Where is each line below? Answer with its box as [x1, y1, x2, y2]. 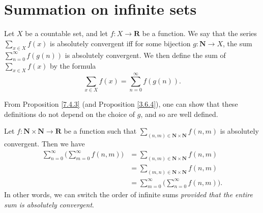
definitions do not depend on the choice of [4, 108, 135, 119]
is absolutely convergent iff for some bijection [50, 38, 191, 48]
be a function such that [64, 126, 137, 136]
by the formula [50, 60, 96, 71]
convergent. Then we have [4, 138, 85, 149]
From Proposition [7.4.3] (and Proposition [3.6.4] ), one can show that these [4, 99, 238, 109]
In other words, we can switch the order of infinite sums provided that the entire [4, 189, 253, 200]
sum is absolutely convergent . [4, 199, 94, 210]
